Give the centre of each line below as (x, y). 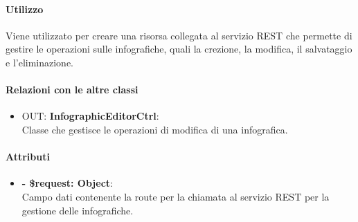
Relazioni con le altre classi (72, 90)
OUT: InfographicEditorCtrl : (90, 116)
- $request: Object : (67, 183)
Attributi (28, 157)
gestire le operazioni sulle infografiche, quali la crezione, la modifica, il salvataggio (179, 49)
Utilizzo (25, 9)
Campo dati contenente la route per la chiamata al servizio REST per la (176, 196)
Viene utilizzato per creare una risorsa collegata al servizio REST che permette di (179, 35)
